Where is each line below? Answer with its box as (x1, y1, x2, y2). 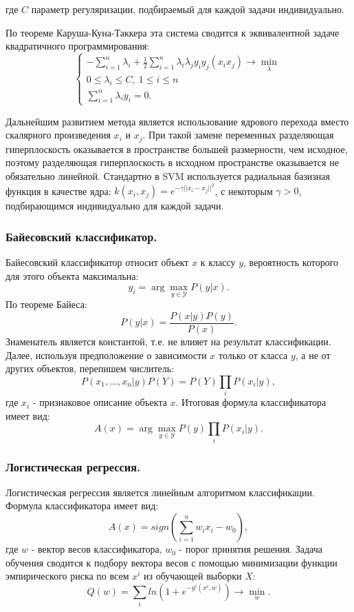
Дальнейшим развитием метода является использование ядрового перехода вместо (5, 114, 349, 128)
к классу (200, 254, 236, 269)
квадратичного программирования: (5, 39, 150, 53)
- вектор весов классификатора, (31, 542, 162, 556)
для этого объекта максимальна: (5, 268, 139, 283)
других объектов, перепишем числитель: (5, 361, 175, 376)
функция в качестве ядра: (5, 183, 111, 198)
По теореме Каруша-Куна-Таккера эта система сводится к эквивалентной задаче (5, 25, 340, 39)
